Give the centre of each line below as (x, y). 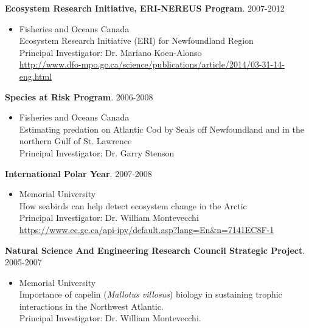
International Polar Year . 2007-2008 (78, 173)
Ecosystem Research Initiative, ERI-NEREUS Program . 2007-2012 (145, 8)
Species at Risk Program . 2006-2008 (79, 96)
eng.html (36, 76)
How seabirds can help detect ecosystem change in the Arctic (133, 205)
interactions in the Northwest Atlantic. (91, 306)
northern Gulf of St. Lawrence (75, 141)
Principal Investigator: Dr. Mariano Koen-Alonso (110, 52)
